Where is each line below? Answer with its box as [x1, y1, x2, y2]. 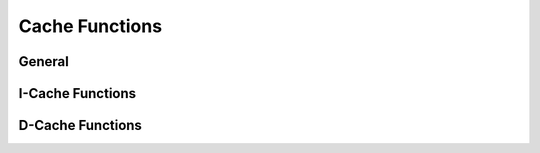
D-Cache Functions [18, 117, 142, 134]
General [18, 53, 70, 70]
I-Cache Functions [18, 85, 137, 102]
